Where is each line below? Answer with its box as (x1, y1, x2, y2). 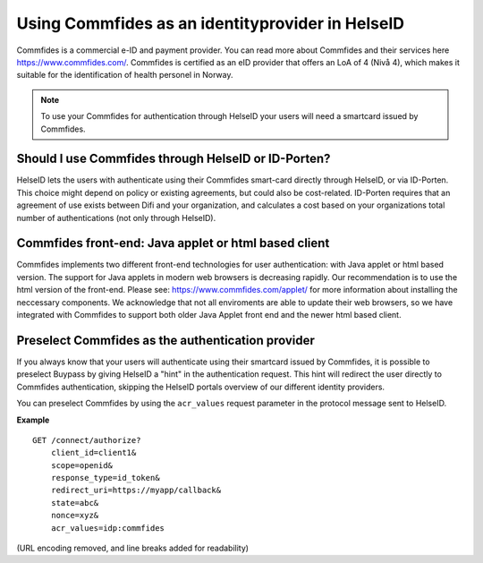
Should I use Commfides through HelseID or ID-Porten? (16, 151, 331, 166)
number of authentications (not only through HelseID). (16, 212, 216, 223)
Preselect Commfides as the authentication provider (16, 332, 315, 348)
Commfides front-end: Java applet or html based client (16, 235, 330, 251)
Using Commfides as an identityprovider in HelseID (16, 13, 404, 33)
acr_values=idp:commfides (50, 523, 165, 533)
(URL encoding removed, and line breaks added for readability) (16, 542, 250, 554)
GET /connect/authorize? (32, 435, 141, 445)
